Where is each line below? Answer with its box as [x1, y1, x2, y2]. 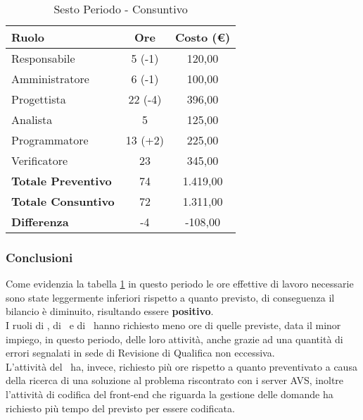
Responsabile [11, 50, 75, 66]
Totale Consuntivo [11, 193, 115, 209]
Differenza [11, 214, 69, 230]
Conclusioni [6, 248, 73, 266]
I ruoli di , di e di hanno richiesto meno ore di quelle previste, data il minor [6, 318, 341, 332]
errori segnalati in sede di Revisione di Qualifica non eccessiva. [6, 345, 275, 360]
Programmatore [11, 132, 89, 148]
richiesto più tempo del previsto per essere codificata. [6, 400, 235, 415]
